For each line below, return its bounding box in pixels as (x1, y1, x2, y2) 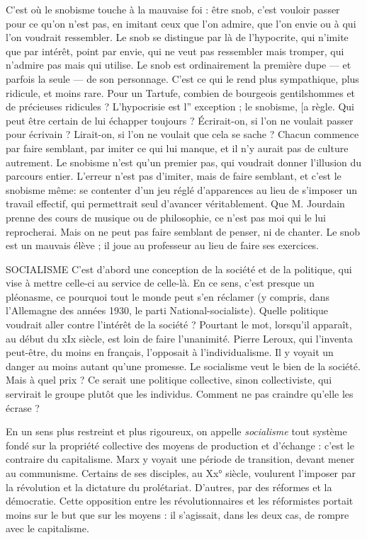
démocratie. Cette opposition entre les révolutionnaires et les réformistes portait (6, 493, 354, 508)
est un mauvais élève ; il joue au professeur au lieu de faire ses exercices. (6, 238, 320, 253)
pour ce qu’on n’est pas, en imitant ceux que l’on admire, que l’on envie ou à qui (6, 16, 356, 30)
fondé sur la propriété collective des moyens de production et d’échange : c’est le (6, 437, 354, 452)
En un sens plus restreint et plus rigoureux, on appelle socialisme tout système (6, 424, 347, 439)
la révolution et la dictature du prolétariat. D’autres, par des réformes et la (6, 479, 332, 494)
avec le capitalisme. (6, 521, 89, 536)
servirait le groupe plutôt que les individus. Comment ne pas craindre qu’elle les (6, 386, 354, 401)
